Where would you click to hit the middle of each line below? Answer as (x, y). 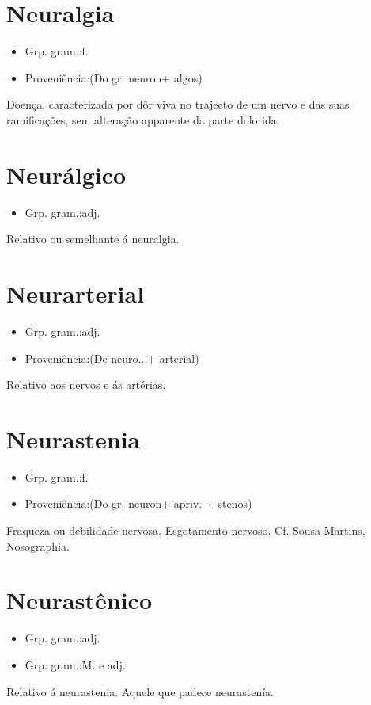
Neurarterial (76, 293)
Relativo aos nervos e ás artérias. (86, 385)
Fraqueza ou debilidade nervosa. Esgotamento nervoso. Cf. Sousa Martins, (186, 530)
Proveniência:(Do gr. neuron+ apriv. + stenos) (138, 503)
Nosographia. (38, 545)
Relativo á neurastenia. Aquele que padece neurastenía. (140, 691)
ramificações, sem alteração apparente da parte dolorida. (143, 119)
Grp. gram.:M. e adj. (75, 664)
